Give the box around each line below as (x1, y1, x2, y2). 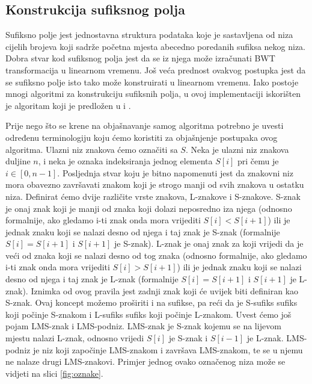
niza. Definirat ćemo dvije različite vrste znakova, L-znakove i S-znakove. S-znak (5, 190, 301, 202)
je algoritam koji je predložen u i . (5, 99, 131, 111)
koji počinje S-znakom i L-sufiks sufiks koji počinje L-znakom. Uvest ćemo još (5, 308, 292, 320)
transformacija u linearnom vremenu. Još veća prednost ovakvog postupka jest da (5, 63, 306, 76)
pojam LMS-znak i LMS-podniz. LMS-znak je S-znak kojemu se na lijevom (5, 320, 281, 332)
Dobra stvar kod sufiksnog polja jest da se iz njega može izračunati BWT (5, 52, 275, 64)
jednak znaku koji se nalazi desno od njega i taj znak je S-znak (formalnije (5, 225, 280, 238)
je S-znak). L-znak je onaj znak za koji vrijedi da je (114, 237, 304, 250)
